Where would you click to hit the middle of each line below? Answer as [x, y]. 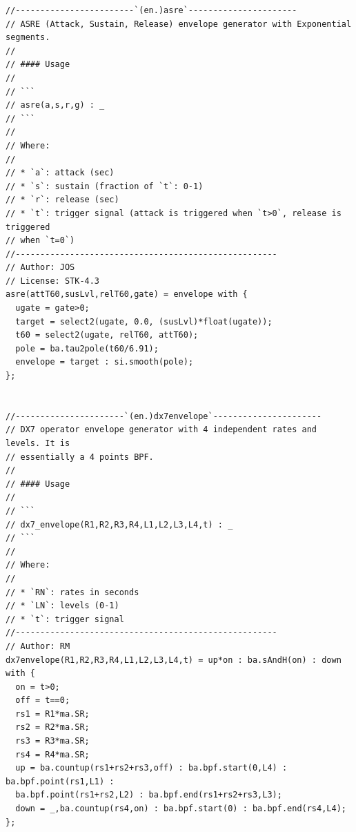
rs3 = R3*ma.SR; [52, 741]
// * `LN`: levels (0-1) [62, 606]
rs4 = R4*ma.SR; [52, 754]
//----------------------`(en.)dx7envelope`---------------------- [164, 416]
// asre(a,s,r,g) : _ [55, 105]
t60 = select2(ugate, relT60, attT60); [107, 335]
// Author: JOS [40, 268]
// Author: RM [38, 646]
